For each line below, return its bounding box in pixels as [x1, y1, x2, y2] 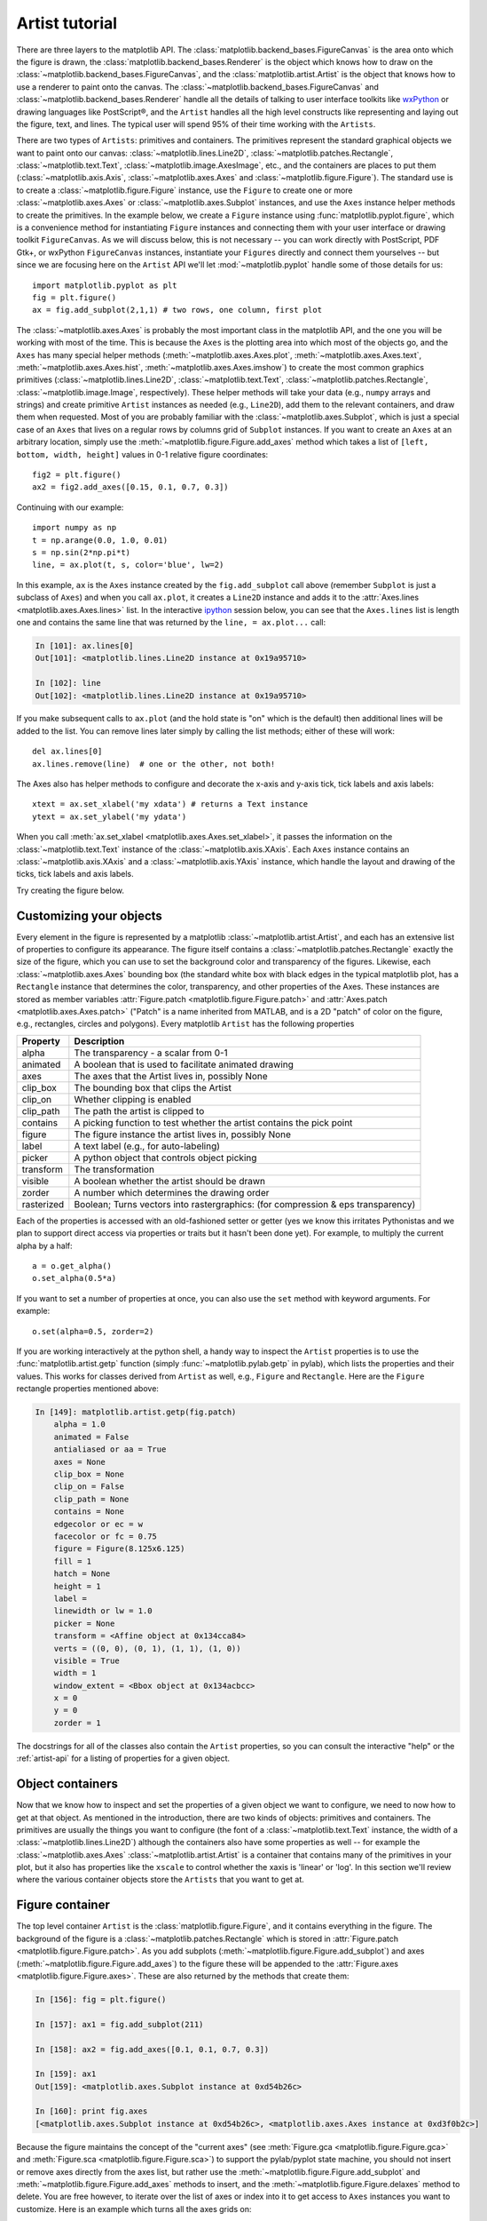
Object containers [16, 1777, 119, 1792]
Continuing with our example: [16, 502, 124, 513]
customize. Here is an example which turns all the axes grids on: [16, 2203, 252, 2214]
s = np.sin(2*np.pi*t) [32, 547, 131, 557]
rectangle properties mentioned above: [16, 1383, 160, 1394]
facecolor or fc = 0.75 [53, 1532, 157, 1541]
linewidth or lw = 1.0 [53, 1606, 153, 1616]
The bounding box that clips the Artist [74, 1081, 232, 1094]
